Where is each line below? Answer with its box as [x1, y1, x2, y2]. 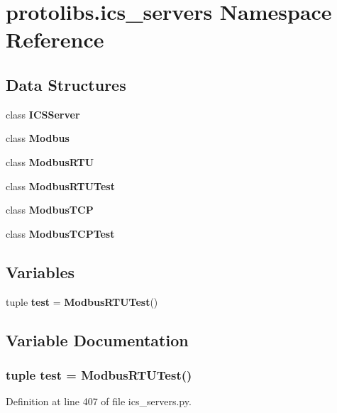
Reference [6, 25, 104, 54]
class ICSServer [6, 106, 80, 121]
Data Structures [6, 73, 126, 95]
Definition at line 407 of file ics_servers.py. [6, 394, 192, 409]
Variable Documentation [6, 329, 189, 351]
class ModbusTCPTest [6, 226, 115, 241]
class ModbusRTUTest [6, 178, 115, 193]
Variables [6, 260, 75, 282]
